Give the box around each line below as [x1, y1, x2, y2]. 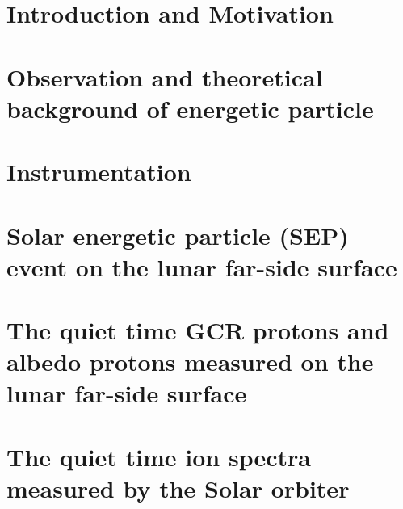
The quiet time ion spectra [6, 440, 311, 473]
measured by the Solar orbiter [6, 472, 350, 504]
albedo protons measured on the [6, 345, 374, 378]
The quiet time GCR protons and [6, 313, 389, 347]
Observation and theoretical [6, 60, 323, 93]
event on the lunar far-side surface [6, 250, 397, 283]
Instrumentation [6, 155, 191, 188]
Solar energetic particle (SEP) [6, 218, 349, 251]
